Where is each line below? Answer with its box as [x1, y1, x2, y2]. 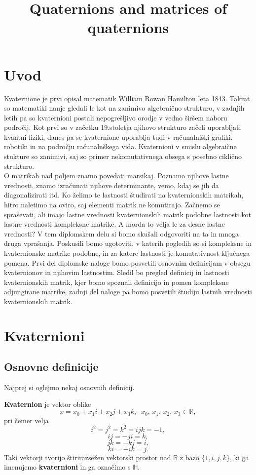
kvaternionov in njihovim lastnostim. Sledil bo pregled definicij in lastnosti [4, 267, 229, 277]
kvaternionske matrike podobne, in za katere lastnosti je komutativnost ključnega [4, 248, 250, 258]
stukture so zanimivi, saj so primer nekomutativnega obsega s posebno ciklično [4, 151, 242, 161]
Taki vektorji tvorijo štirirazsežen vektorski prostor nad [4, 452, 171, 462]
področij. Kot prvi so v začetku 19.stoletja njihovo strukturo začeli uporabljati [4, 122, 241, 132]
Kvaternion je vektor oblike [4, 398, 91, 409]
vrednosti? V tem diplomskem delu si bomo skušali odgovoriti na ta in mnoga [4, 228, 239, 238]
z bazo [180, 452, 199, 462]
